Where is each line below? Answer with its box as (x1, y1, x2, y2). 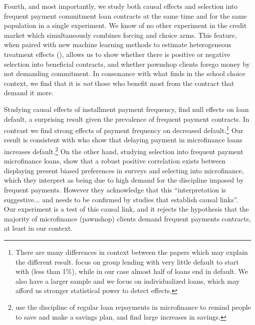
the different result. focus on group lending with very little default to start (15, 256, 239, 267)
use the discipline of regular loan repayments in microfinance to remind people (15, 301, 251, 312)
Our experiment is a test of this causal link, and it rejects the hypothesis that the (4, 204, 249, 214)
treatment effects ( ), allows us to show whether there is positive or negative (4, 49, 230, 59)
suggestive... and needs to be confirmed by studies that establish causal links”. (4, 194, 238, 204)
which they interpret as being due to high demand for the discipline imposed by (4, 175, 244, 185)
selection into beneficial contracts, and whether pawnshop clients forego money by (4, 58, 250, 69)
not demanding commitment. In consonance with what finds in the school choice (4, 68, 246, 79)
